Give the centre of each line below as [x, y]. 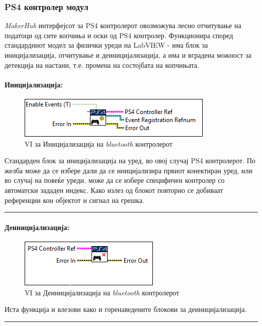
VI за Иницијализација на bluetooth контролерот [99, 143]
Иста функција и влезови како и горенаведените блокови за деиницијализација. [126, 309]
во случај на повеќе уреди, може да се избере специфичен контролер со [115, 180]
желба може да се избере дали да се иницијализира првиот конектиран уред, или [129, 170]
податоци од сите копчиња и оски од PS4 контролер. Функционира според [119, 35]
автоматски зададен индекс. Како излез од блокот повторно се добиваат [114, 190]
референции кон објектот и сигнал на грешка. [75, 200]
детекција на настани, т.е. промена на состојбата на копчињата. [102, 65]
